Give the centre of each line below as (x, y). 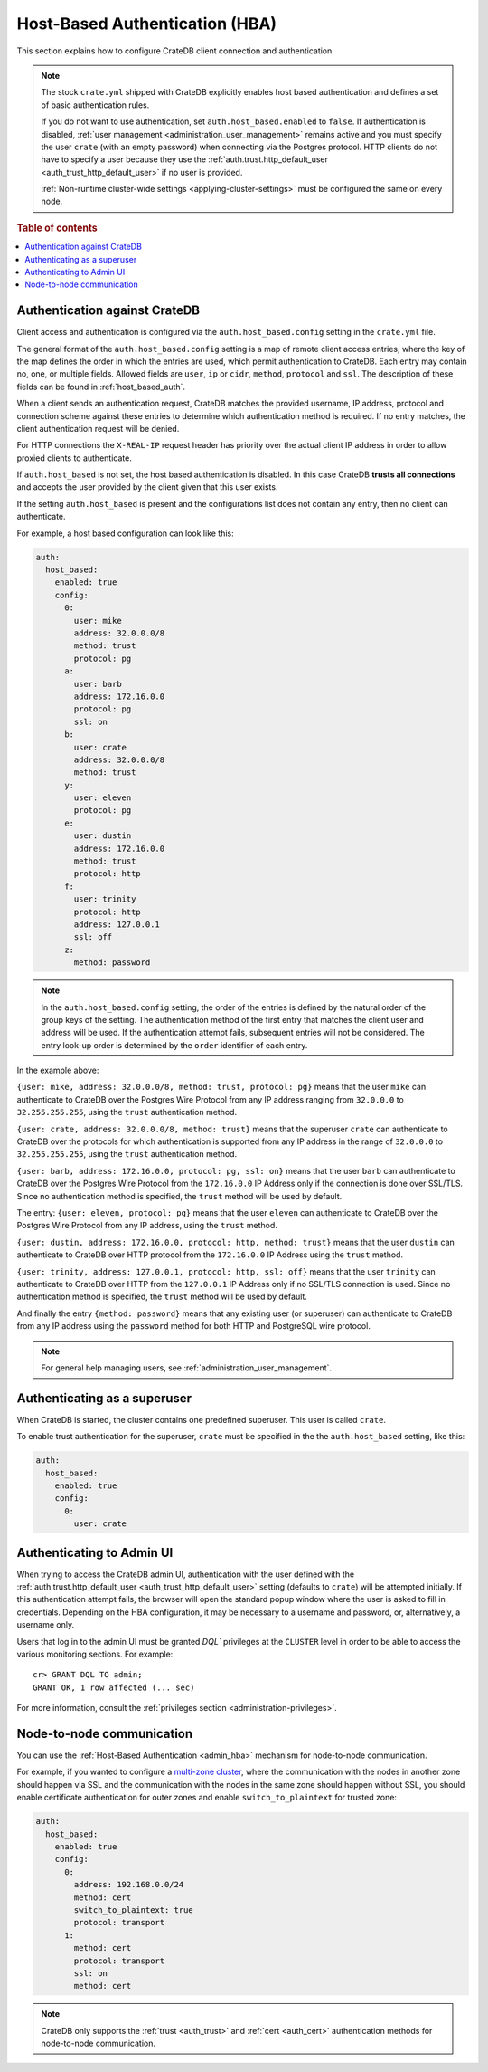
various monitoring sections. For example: (95, 1654)
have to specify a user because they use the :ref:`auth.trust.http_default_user (185, 159)
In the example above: (58, 1070)
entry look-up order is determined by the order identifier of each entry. (174, 1045)
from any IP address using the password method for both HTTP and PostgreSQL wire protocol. (193, 1326)
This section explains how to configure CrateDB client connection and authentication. (175, 51)
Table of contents (57, 228)
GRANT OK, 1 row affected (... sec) (114, 1687)
